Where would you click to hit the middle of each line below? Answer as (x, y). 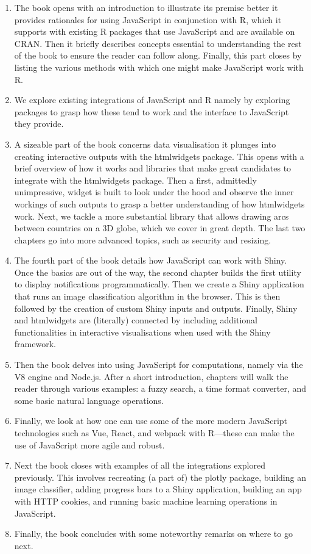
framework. (35, 344)
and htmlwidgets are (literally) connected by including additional (136, 320)
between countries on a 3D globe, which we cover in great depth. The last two (160, 228)
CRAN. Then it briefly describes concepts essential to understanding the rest (158, 43)
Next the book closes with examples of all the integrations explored (140, 465)
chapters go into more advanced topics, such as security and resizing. (143, 239)
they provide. (39, 124)
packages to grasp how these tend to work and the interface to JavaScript (152, 111)
